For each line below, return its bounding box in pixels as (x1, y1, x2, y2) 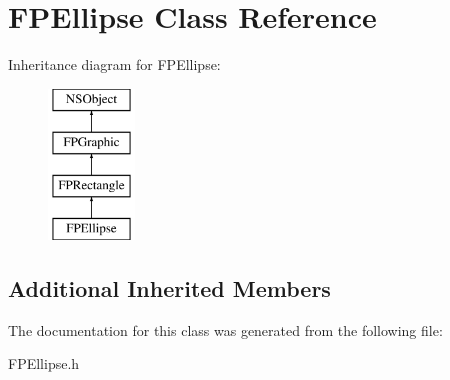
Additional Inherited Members (8, 272, 331, 303)
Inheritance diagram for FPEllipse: (8, 54, 221, 75)
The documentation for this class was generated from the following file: (8, 319, 443, 340)
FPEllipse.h (8, 353, 80, 374)
